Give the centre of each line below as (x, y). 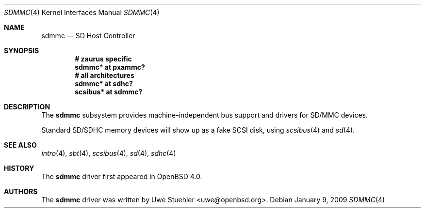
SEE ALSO (20, 145)
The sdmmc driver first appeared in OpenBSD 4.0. (122, 176)
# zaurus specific (103, 59)
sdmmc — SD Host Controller (88, 36)
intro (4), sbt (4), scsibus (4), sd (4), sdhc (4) (109, 153)
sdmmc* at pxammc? (110, 67)
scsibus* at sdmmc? (109, 92)
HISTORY (19, 168)
